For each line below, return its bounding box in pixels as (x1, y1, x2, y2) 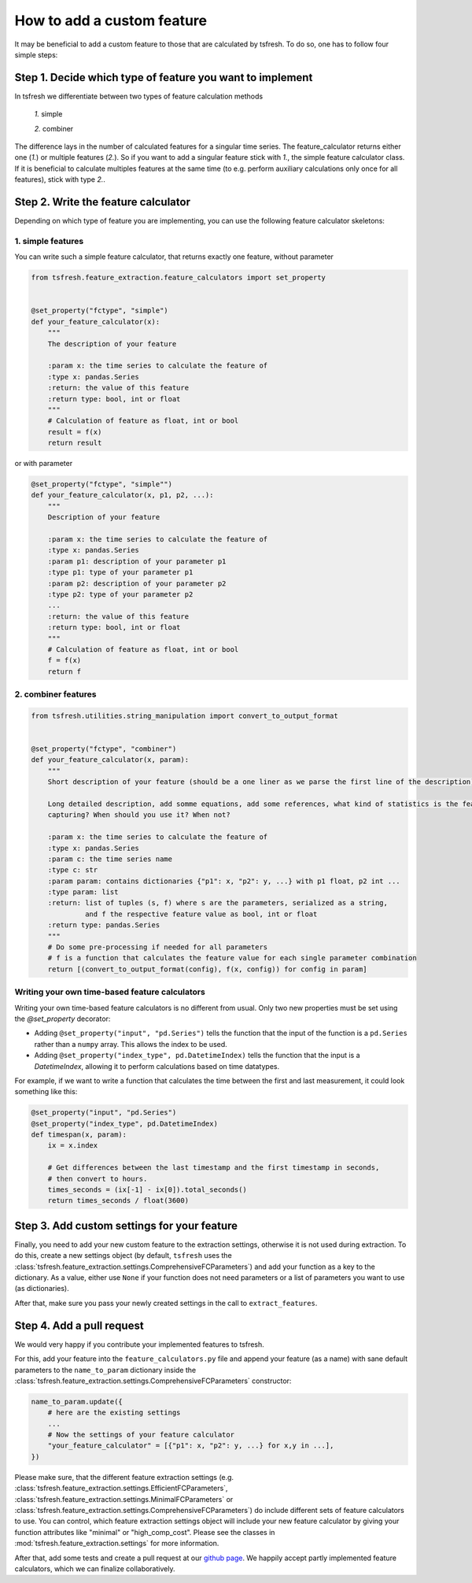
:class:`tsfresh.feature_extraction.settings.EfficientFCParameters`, (14, 1484, 228, 1493)
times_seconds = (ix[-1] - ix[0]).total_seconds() (47, 1185, 247, 1194)
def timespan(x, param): (31, 1130, 127, 1139)
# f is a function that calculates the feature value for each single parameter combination (47, 953, 417, 963)
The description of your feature (47, 339, 177, 348)
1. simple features (14, 235, 84, 246)
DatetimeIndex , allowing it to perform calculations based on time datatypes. (34, 1061, 279, 1071)
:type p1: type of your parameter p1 (47, 568, 194, 577)
